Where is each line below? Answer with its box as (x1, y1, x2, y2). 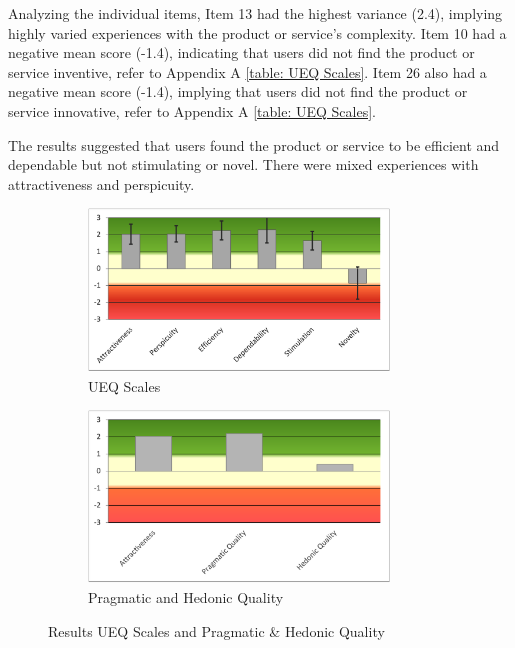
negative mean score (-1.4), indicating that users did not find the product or (8, 42, 475, 63)
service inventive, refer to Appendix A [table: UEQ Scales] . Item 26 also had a (8, 61, 487, 82)
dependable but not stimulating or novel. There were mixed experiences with (8, 154, 479, 175)
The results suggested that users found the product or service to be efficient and (8, 134, 500, 155)
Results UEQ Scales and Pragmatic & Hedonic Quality (48, 620, 385, 641)
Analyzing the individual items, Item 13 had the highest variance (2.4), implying (8, 3, 503, 23)
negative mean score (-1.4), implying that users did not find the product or (8, 81, 468, 102)
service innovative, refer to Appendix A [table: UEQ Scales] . (8, 100, 376, 121)
